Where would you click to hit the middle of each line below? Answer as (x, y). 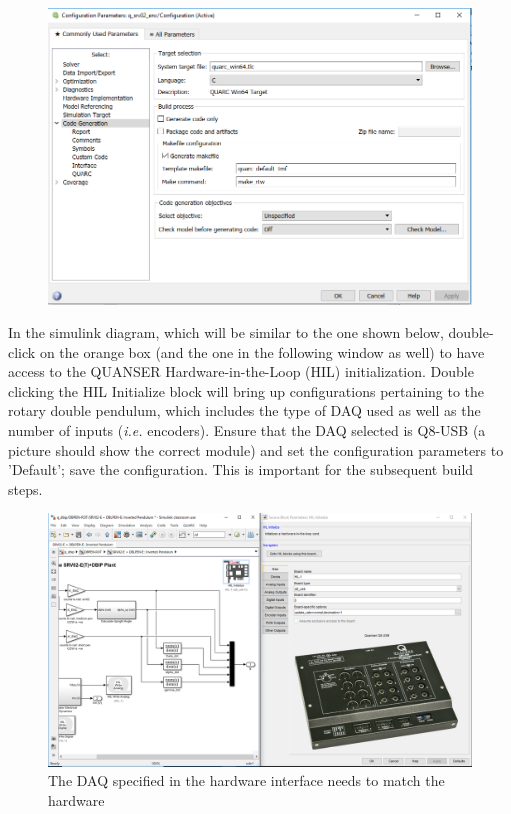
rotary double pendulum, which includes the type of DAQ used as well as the (244, 410)
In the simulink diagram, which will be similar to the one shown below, (226, 332)
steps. (25, 488)
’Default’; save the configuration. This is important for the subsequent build (241, 469)
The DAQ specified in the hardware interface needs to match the (246, 780)
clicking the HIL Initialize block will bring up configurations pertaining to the (246, 390)
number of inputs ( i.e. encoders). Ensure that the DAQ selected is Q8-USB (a (247, 430)
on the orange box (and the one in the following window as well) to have (262, 351)
